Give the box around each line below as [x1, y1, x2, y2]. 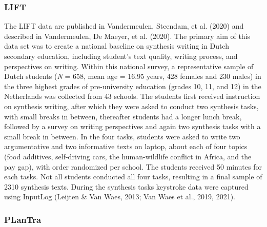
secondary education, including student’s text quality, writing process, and [4, 51, 238, 61]
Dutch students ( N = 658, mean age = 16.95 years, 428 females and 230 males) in [4, 71, 261, 81]
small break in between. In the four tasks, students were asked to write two [4, 131, 240, 141]
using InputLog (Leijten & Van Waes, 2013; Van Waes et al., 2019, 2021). [4, 191, 235, 202]
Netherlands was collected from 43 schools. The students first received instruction [4, 91, 260, 101]
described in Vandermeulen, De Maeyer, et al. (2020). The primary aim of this [4, 30, 251, 41]
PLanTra [4, 213, 42, 225]
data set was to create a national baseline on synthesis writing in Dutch [4, 40, 229, 51]
